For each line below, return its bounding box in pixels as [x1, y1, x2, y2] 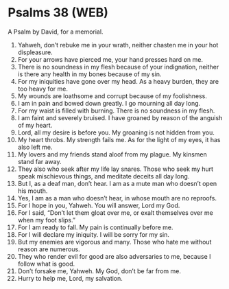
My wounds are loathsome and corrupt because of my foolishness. [17, 91, 208, 100]
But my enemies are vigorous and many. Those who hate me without [17, 238, 212, 246]
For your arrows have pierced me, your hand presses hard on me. [17, 55, 203, 63]
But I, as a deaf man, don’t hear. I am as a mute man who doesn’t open [17, 179, 217, 187]
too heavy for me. [17, 84, 68, 93]
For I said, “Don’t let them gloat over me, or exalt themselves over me [17, 208, 213, 217]
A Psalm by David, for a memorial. [8, 27, 104, 36]
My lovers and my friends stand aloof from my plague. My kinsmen [17, 150, 208, 159]
